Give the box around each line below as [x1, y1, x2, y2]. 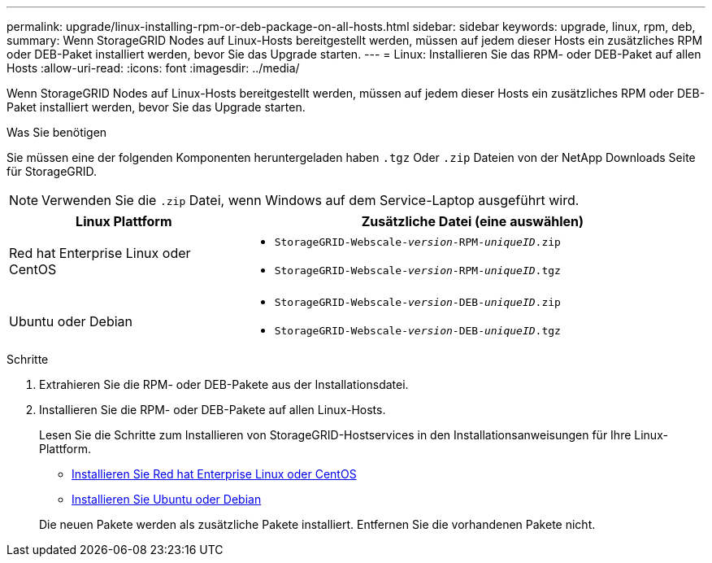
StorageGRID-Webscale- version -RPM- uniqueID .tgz [274, 264, 561, 277]
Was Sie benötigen [7, 125, 107, 139]
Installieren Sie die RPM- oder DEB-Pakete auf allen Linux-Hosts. [39, 403, 386, 417]
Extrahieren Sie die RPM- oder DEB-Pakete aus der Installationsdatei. [39, 378, 409, 391]
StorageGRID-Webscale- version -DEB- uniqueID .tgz [274, 325, 561, 337]
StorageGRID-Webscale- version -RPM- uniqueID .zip [274, 236, 561, 248]
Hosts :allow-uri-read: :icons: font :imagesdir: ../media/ [7, 61, 300, 75]
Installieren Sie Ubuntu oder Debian [72, 492, 262, 506]
